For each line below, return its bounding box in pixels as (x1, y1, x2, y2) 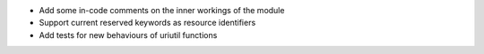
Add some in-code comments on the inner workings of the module (39, 5, 285, 15)
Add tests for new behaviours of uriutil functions (39, 29, 218, 40)
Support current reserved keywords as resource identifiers (39, 18, 256, 28)
